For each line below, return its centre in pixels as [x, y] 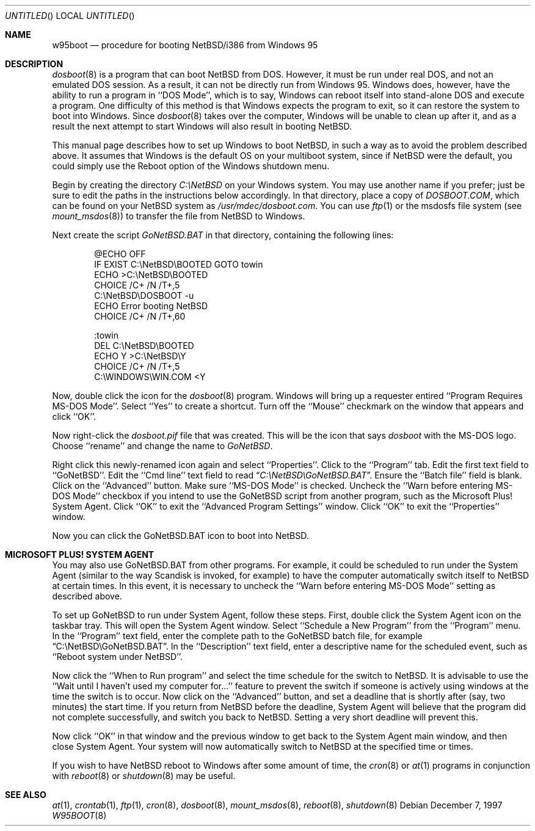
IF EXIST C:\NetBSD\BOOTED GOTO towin [179, 264]
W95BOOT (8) [79, 815]
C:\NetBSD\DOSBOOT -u [144, 295]
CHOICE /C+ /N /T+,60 [140, 316]
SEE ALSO [26, 795]
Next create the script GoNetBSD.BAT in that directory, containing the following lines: [223, 235]
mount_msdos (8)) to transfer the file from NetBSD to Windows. [179, 216]
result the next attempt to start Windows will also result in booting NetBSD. [202, 126]
